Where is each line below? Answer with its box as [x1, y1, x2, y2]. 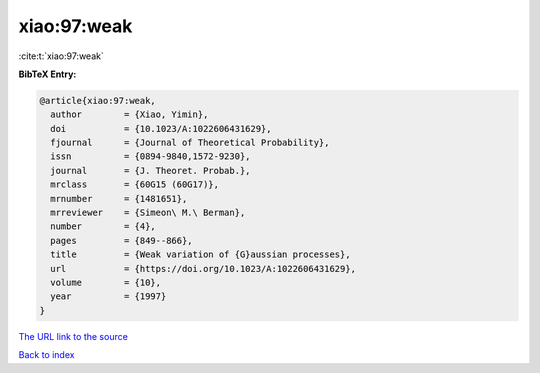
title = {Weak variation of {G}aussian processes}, [50, 249, 351, 260]
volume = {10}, [50, 277, 162, 288]
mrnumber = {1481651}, [50, 193, 188, 204]
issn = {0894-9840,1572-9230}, [50, 151, 251, 162]
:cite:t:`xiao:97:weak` [18, 50, 104, 62]
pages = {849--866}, [50, 235, 194, 246]
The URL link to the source [18, 330, 129, 342]
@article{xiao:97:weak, [39, 95, 157, 106]
